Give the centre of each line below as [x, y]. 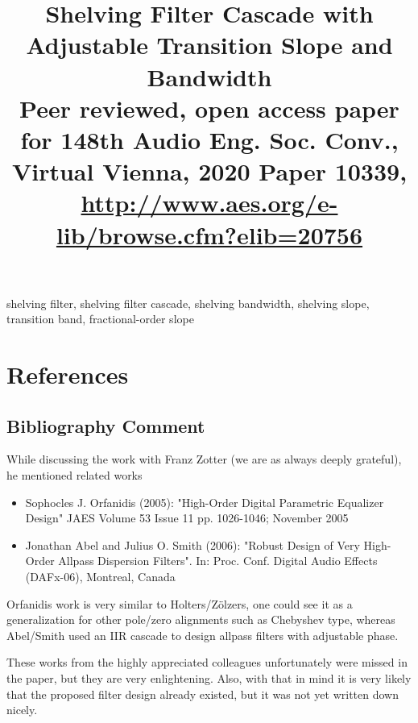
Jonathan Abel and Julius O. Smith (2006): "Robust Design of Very [192, 544]
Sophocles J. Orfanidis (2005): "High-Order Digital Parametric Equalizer [205, 502]
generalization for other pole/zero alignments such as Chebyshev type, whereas [201, 619]
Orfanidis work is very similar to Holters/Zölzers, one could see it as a [180, 603]
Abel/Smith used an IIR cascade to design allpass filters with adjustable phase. [203, 635]
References [68, 374]
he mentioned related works [74, 475]
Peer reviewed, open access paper [209, 108]
